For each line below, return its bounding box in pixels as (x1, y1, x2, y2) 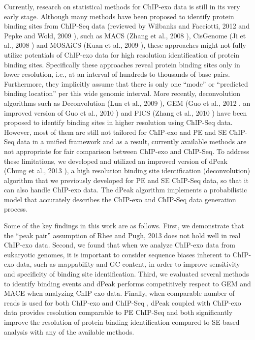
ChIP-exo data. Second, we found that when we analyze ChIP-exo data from (4, 240, 235, 250)
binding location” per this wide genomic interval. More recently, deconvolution (4, 88, 241, 98)
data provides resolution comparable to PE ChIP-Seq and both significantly (4, 307, 233, 317)
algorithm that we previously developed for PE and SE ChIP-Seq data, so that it (4, 175, 249, 185)
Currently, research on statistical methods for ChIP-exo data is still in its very (4, 1, 240, 11)
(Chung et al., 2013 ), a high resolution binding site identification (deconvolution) (4, 165, 250, 176)
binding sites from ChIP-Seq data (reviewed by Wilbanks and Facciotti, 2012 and (4, 21, 250, 31)
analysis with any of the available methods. (4, 326, 134, 337)
